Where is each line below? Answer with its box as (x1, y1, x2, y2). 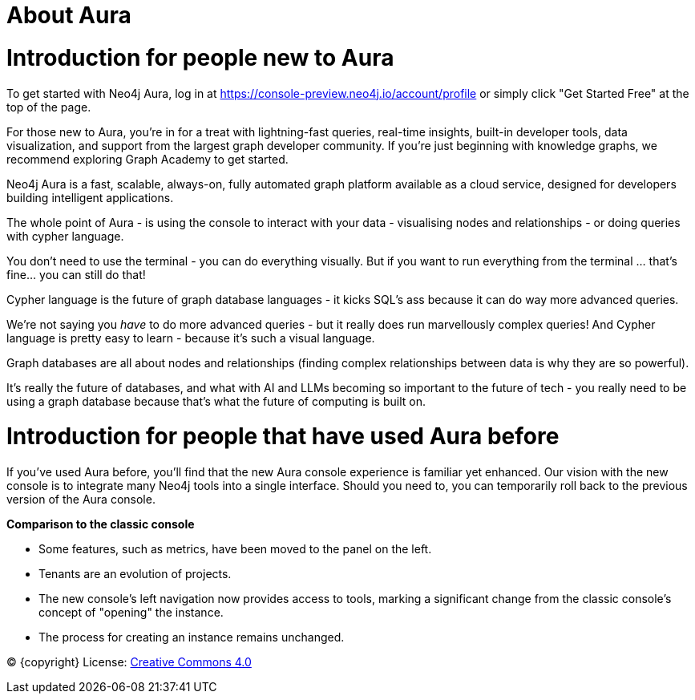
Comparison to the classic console (6, 517, 195, 531)
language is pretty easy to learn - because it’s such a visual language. (6, 330, 375, 345)
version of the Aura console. (6, 492, 156, 506)
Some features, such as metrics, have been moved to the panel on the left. (38, 542, 432, 556)
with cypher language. (6, 229, 124, 243)
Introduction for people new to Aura (6, 43, 394, 71)
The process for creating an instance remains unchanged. (38, 630, 345, 644)
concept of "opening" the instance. (38, 605, 224, 619)
